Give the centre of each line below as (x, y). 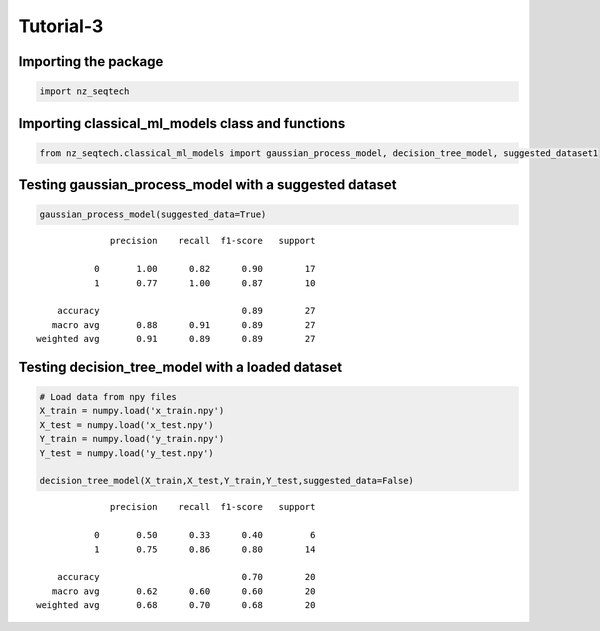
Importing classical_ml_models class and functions (182, 123)
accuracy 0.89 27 (186, 311)
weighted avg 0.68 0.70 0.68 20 (176, 605)
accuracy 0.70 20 (186, 577)
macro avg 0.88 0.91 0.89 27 (183, 324)
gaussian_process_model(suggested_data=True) (153, 214)
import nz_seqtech (84, 91)
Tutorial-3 (61, 26)
